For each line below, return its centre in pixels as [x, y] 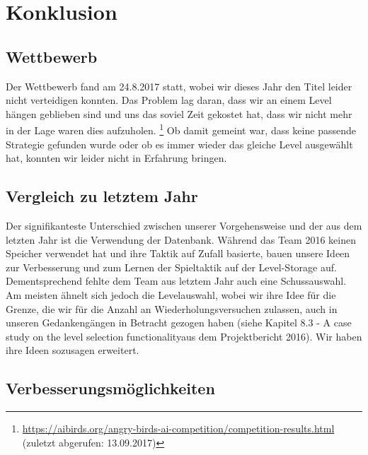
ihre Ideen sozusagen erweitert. [73, 350]
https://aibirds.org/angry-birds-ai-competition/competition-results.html [178, 429]
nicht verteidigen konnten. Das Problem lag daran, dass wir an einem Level [169, 100]
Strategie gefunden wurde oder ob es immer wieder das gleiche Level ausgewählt [179, 144]
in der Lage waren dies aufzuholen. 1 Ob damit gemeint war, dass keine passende [181, 129]
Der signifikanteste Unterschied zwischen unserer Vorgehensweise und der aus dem [184, 225]
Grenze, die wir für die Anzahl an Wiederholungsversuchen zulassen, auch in [172, 308]
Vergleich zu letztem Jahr [102, 196]
